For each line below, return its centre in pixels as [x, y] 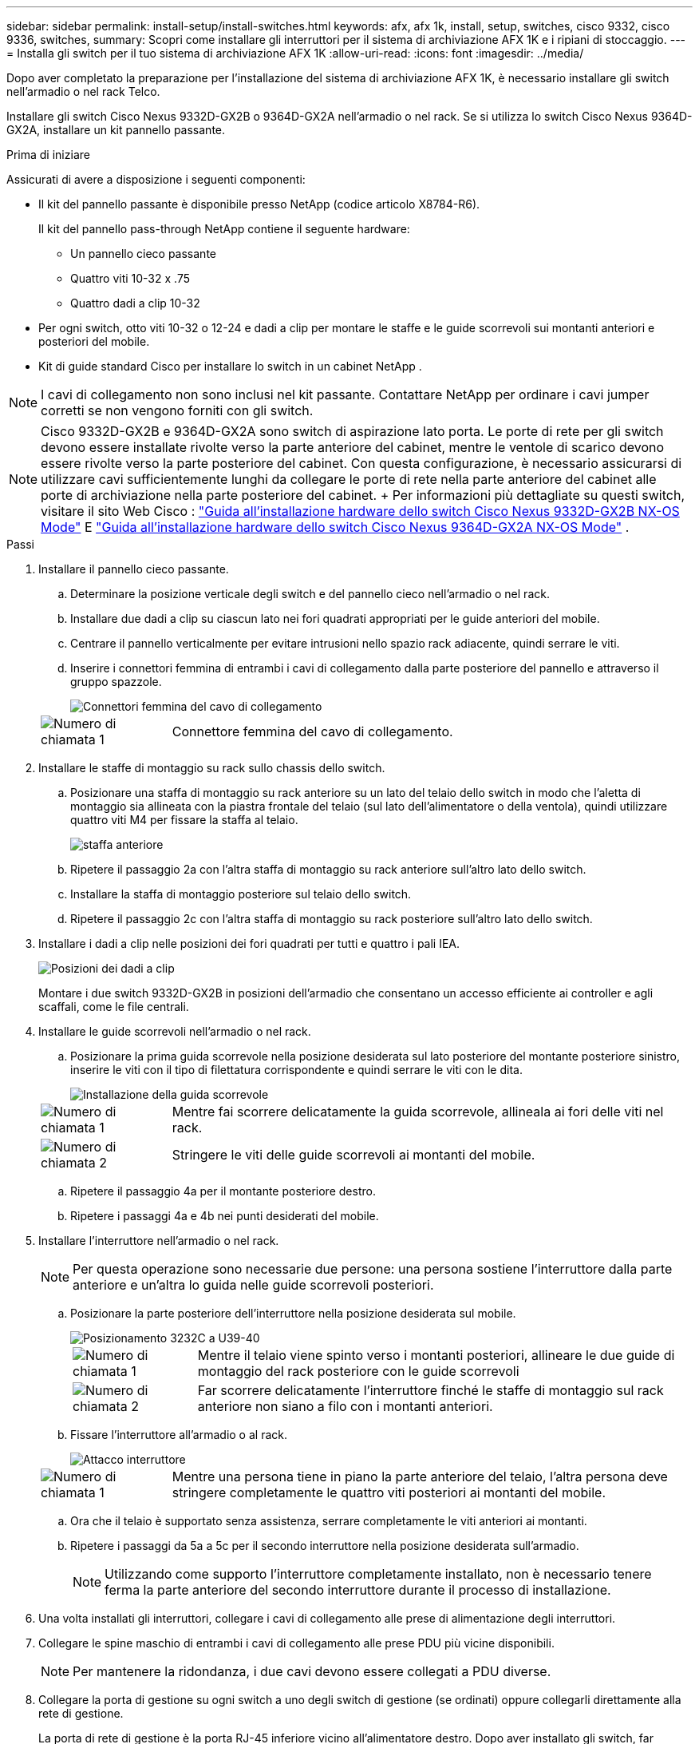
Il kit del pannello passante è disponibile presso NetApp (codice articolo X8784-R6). [259, 204]
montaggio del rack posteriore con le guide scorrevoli [358, 1371]
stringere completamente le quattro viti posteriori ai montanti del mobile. [389, 1492]
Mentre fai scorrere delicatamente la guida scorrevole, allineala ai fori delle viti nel [418, 1112]
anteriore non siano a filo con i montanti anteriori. [345, 1406]
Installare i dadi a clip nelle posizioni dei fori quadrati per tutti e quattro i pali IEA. [249, 943]
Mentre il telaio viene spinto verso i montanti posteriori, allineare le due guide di [436, 1355]
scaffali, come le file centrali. [114, 1007]
